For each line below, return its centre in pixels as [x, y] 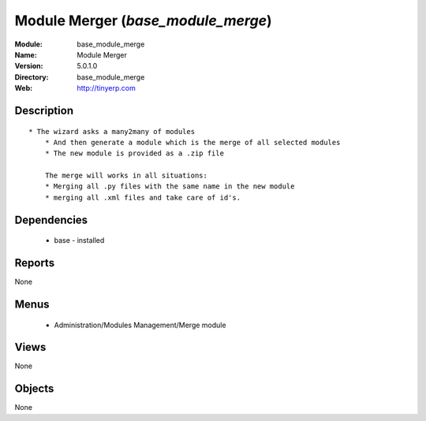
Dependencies [51, 220]
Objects [34, 389]
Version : [29, 66]
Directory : [32, 77]
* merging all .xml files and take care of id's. [142, 197]
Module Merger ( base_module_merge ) [143, 20]
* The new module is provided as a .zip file [135, 153]
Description [44, 110]
